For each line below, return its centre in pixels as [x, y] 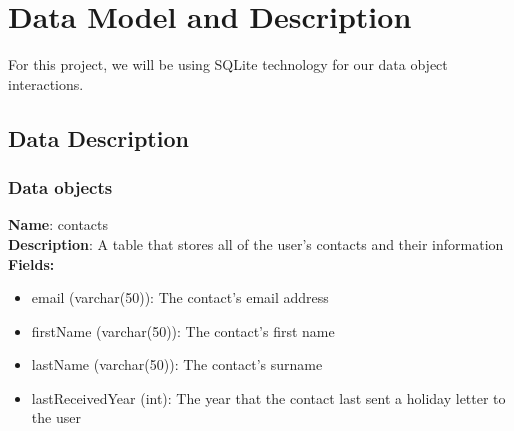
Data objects [60, 187]
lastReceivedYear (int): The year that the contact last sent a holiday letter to [268, 397]
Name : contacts [58, 224]
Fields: [31, 263]
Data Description [98, 137]
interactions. [46, 83]
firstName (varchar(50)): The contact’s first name [183, 330]
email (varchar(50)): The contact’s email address [180, 297]
